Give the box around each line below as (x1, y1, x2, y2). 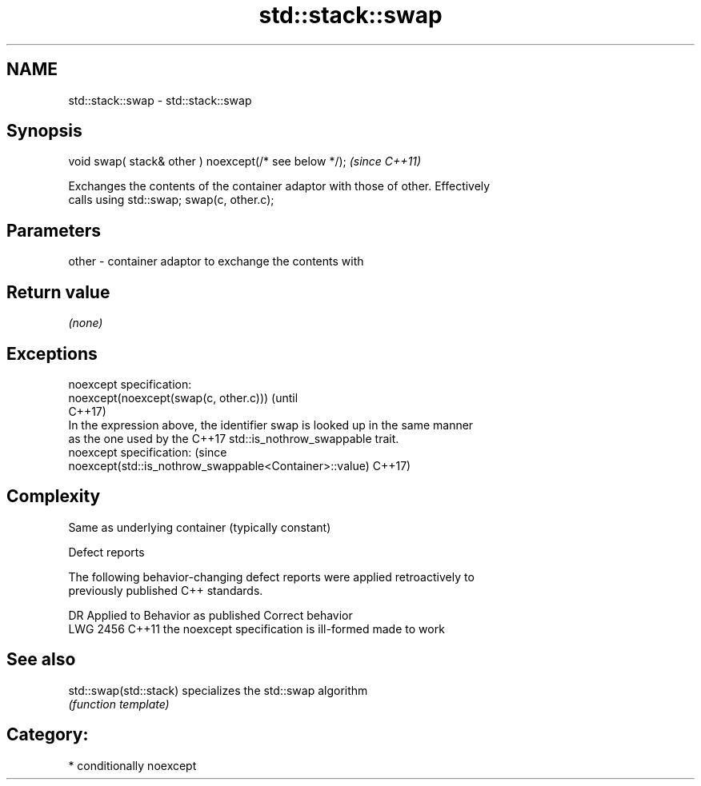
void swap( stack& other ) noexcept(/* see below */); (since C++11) (68, 154, 422, 169)
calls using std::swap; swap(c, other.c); (68, 193, 274, 207)
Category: (6, 724, 89, 745)
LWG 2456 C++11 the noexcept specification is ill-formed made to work (68, 621, 445, 636)
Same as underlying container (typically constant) (68, 520, 331, 534)
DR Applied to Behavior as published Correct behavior (68, 608, 353, 622)
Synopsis (6, 121, 82, 142)
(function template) (68, 696, 170, 711)
